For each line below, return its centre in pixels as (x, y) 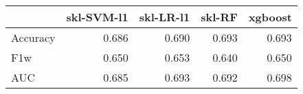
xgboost (270, 17)
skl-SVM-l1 (97, 17)
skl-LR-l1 (165, 17)
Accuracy (33, 37)
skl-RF (219, 17)
